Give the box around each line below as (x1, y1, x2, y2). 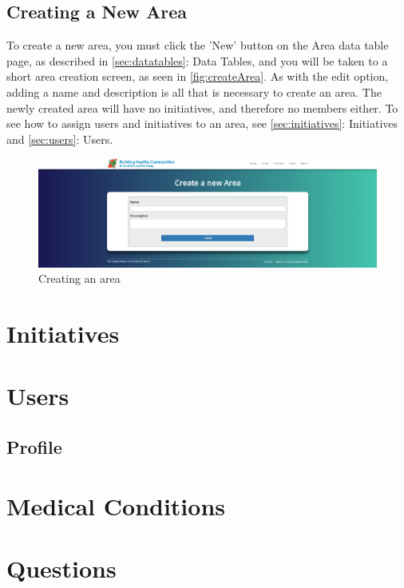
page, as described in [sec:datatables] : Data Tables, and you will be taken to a (6, 52, 388, 69)
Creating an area (38, 270, 121, 287)
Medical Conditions (6, 489, 226, 522)
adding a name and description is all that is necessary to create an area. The (6, 83, 382, 100)
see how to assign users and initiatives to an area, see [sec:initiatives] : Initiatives (6, 115, 398, 132)
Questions (6, 552, 117, 584)
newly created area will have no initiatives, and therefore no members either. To (6, 99, 398, 116)
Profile (6, 435, 62, 459)
